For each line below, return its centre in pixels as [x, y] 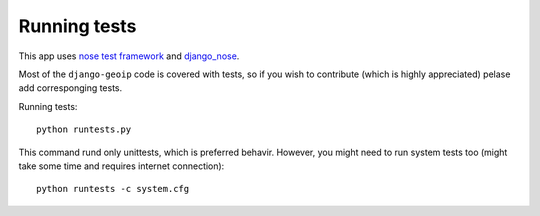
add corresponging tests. [70, 88]
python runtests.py [84, 129]
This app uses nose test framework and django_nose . [129, 56]
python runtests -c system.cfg [113, 189]
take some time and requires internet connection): [121, 166]
